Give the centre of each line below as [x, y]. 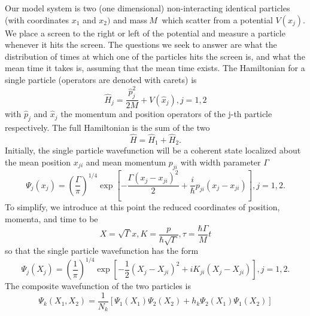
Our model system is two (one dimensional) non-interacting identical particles [148, 8]
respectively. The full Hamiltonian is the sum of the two [107, 127]
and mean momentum [126, 162]
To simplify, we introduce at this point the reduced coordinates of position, [142, 207]
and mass [130, 19]
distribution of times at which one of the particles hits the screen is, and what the [155, 56]
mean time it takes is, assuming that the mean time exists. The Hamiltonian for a [155, 68]
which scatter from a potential [217, 19]
